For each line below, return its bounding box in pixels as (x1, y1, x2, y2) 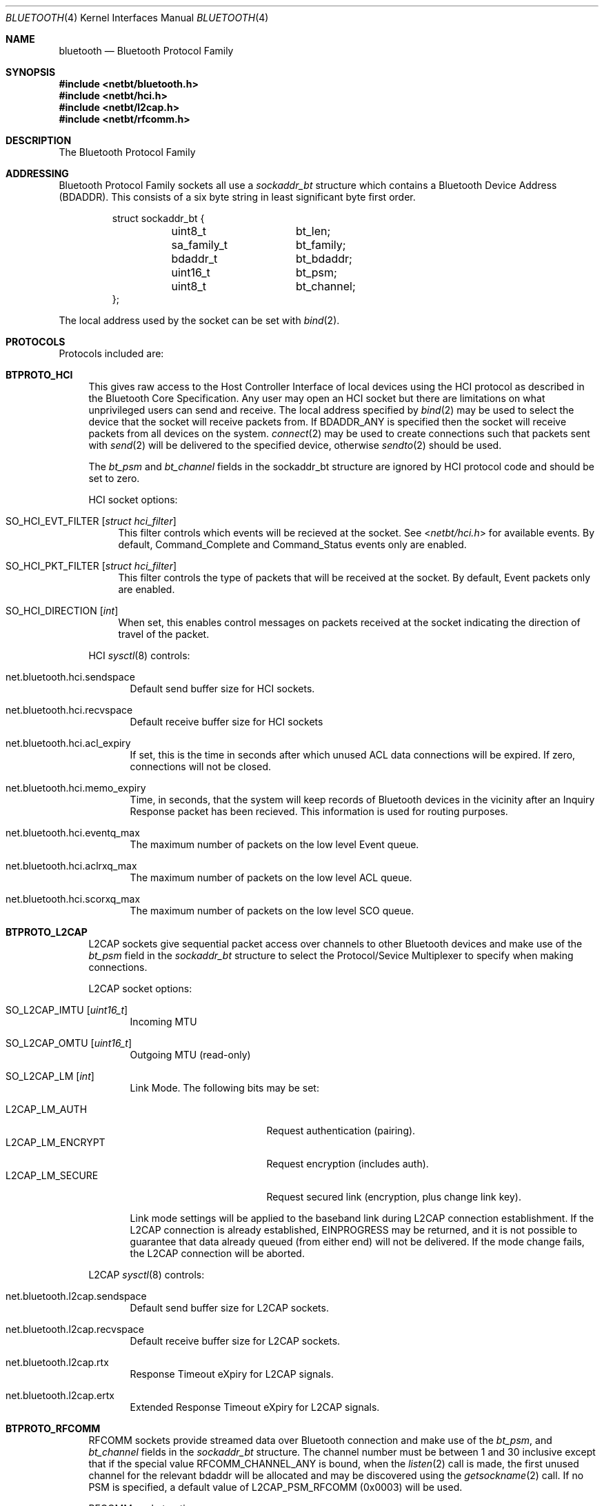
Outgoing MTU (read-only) (130, 1049, 251, 1061)
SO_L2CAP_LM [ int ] (6, 1070, 94, 1082)
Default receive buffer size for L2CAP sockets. (130, 1335, 341, 1347)
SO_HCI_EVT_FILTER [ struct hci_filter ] (6, 515, 177, 527)
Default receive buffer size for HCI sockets (130, 716, 323, 727)
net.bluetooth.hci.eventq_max (6, 827, 140, 839)
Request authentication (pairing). (266, 1125, 416, 1136)
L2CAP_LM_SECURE (6, 1169, 99, 1181)
